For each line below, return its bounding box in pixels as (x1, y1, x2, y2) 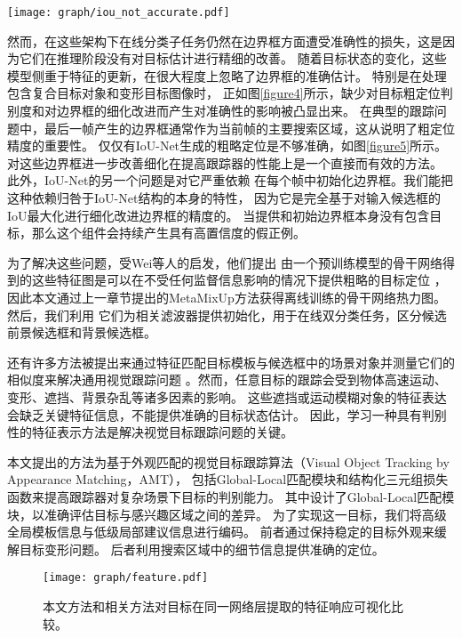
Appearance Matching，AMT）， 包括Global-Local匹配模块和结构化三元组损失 (7, 470, 449, 489)
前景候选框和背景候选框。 (7, 323, 156, 342)
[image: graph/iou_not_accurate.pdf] (7, 6, 230, 19)
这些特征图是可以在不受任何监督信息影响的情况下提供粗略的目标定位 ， (31, 271, 447, 289)
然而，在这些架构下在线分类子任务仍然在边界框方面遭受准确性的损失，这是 (7, 31, 442, 50)
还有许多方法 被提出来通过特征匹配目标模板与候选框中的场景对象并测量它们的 (7, 352, 455, 371)
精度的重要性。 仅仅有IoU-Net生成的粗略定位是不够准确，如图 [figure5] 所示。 (7, 136, 448, 155)
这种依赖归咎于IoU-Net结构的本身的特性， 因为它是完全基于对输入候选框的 (7, 189, 442, 206)
